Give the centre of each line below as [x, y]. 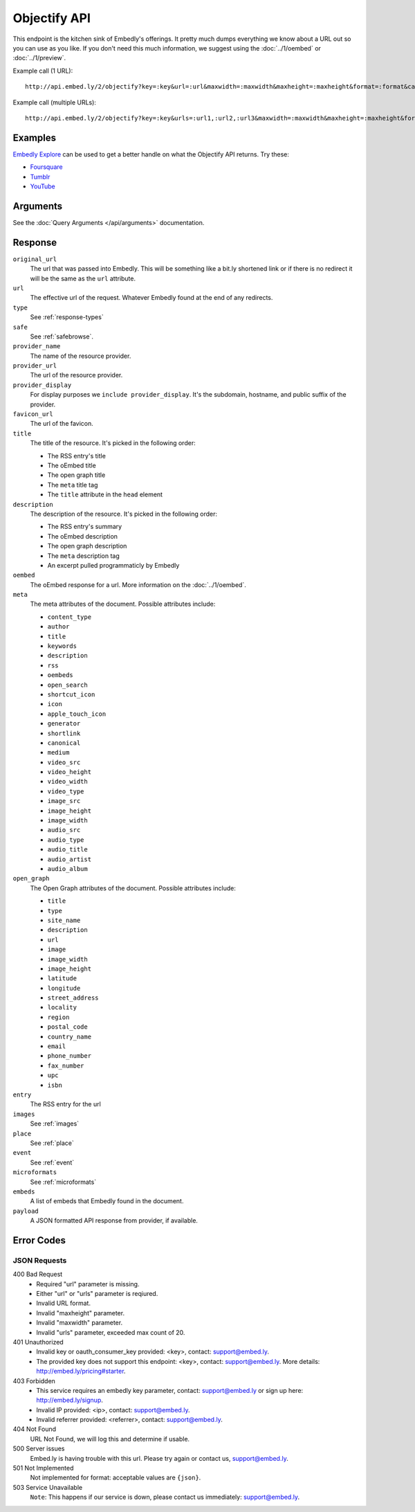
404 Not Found [35, 1429]
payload [26, 1211]
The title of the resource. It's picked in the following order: [113, 443]
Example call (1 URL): [43, 71]
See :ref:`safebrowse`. [62, 336]
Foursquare [46, 167]
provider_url [35, 366]
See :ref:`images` [55, 1124]
